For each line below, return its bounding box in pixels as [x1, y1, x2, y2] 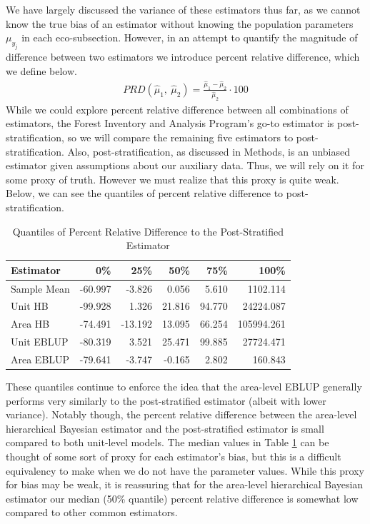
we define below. [6, 63, 77, 78]
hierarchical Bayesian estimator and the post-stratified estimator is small [6, 420, 324, 435]
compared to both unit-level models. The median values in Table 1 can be [6, 435, 329, 450]
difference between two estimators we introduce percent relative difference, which [6, 49, 360, 64]
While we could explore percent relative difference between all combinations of [6, 101, 349, 116]
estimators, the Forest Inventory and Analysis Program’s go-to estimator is [6, 116, 334, 131]
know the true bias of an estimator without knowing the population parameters [6, 16, 354, 31]
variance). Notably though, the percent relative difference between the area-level [6, 407, 357, 422]
